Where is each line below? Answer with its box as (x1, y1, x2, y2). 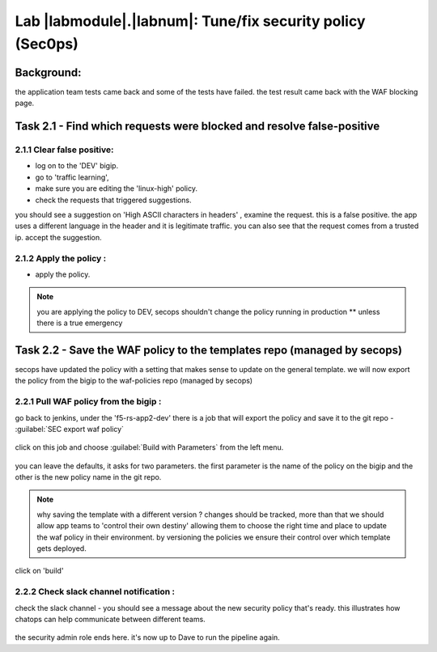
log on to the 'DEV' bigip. (35, 161, 119, 171)
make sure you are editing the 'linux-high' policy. (35, 184, 198, 193)
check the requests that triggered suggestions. (35, 195, 192, 205)
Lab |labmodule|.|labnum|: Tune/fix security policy (15, 12, 366, 30)
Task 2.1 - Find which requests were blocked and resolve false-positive (15, 120, 380, 133)
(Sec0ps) (15, 35, 78, 53)
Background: (15, 66, 82, 79)
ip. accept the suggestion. (15, 232, 103, 242)
